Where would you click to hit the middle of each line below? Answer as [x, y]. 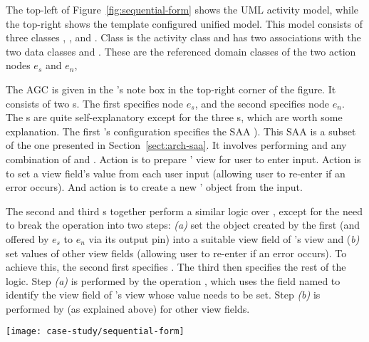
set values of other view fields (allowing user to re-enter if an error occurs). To [176, 253]
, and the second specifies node [262, 103]
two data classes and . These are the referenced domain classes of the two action [181, 51]
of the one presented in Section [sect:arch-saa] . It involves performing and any [176, 145]
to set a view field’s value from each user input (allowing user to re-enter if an [176, 173]
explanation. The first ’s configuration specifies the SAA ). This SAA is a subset [181, 131]
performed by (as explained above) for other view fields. [128, 308]
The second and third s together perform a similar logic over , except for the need [184, 211]
